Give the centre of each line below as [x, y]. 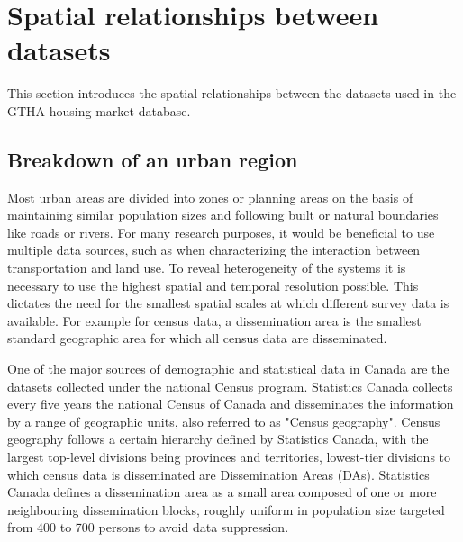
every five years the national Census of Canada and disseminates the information [231, 404]
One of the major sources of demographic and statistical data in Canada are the [228, 369]
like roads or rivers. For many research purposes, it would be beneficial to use [221, 232]
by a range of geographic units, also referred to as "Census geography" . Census [224, 421]
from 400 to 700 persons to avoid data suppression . [148, 527]
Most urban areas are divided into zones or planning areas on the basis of [210, 197]
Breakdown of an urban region [153, 159]
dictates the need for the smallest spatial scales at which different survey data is [228, 303]
